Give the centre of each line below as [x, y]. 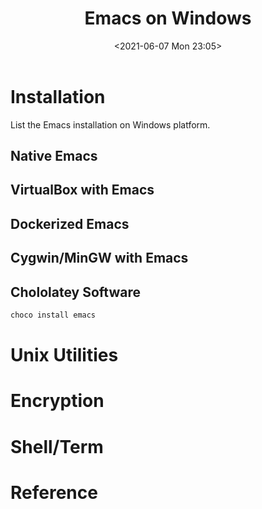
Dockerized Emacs [70, 223]
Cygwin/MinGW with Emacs [99, 258]
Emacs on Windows [168, 18]
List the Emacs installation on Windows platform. [110, 124]
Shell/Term [57, 446]
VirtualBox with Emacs [82, 190]
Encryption [57, 401]
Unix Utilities [64, 355]
